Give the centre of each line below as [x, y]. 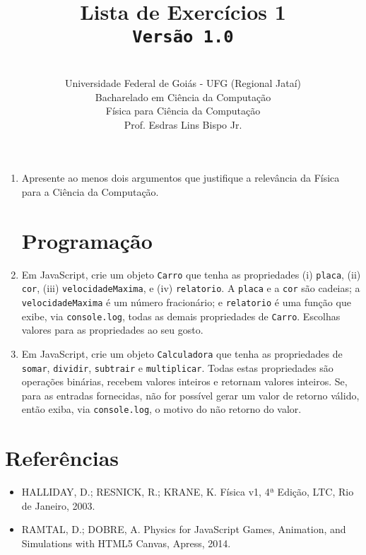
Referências [62, 458]
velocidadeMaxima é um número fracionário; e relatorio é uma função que [186, 302]
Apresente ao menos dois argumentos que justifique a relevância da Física [181, 178]
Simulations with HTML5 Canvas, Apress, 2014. [126, 543]
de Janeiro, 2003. [58, 505]
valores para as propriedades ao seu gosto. [112, 330]
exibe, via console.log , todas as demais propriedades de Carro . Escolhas [181, 316]
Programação [87, 240]
